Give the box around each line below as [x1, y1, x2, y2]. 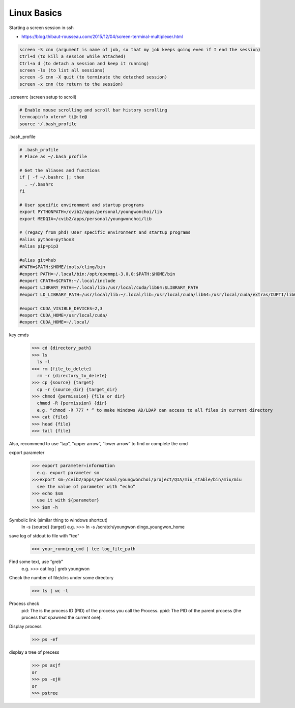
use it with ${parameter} [37, 497, 99, 503]
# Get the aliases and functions [19, 168, 100, 173]
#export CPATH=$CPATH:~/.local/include [19, 278, 116, 283]
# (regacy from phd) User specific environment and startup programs [19, 230, 191, 235]
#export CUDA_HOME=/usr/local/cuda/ [19, 312, 108, 318]
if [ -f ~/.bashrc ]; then [19, 175, 85, 180]
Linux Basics [9, 7, 62, 18]
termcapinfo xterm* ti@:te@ [19, 114, 87, 120]
